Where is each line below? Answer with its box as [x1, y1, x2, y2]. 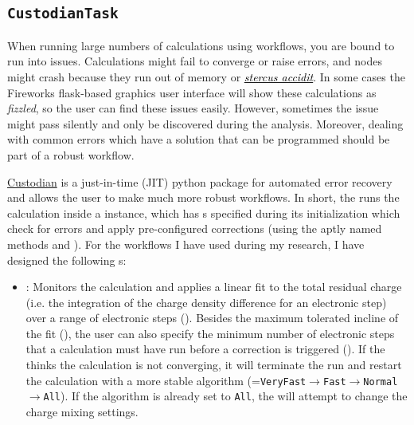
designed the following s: [7, 251, 127, 268]
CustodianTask [7, 5, 119, 22]
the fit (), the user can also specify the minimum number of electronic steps [25, 325, 395, 341]
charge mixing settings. [25, 403, 139, 419]
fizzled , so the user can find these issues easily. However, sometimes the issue [7, 100, 379, 116]
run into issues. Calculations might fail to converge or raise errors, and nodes [7, 53, 382, 69]
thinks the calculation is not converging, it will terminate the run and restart [25, 356, 402, 373]
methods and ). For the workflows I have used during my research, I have [7, 235, 365, 252]
